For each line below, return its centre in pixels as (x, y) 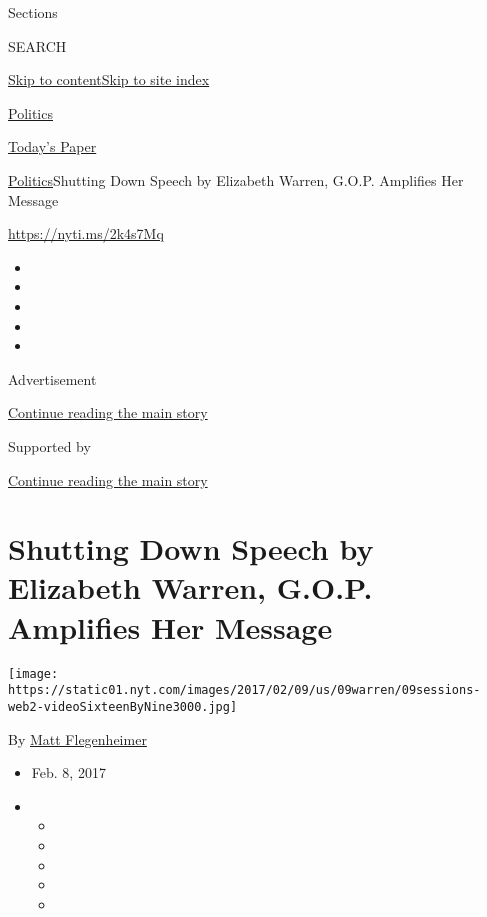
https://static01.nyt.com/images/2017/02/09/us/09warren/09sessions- (244, 690)
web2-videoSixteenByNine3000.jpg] (123, 706)
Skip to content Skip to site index (109, 79)
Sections (33, 12)
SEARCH (37, 45)
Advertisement (52, 378)
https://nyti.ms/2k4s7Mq (86, 233)
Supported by (49, 445)
